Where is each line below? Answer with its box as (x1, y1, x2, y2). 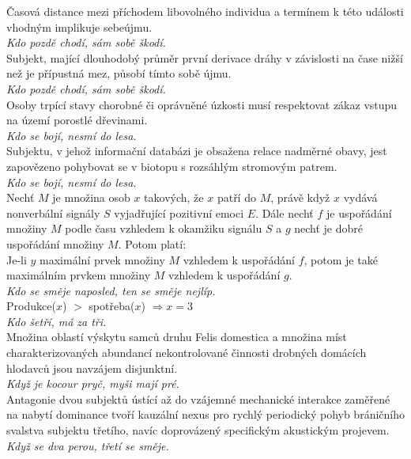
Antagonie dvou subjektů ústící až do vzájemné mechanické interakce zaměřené (6, 390, 390, 407)
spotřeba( (89, 298, 135, 314)
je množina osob (52, 189, 130, 206)
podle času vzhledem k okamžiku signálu (65, 220, 262, 237)
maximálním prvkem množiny (6, 267, 151, 283)
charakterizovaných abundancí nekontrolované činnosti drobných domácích (6, 344, 367, 361)
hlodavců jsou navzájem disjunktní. (6, 359, 178, 376)
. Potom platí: (118, 235, 187, 252)
